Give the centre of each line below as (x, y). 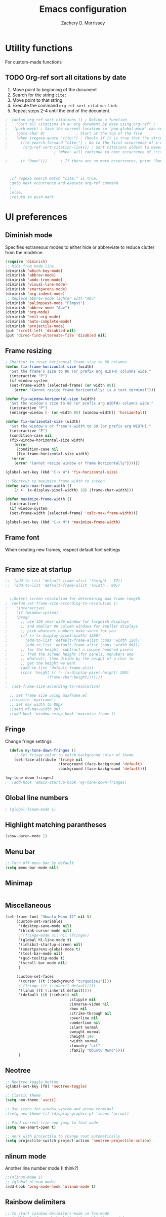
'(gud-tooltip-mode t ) (41, 958)
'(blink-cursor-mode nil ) (45, 931)
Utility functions (39, 48)
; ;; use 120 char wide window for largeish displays (67, 622)
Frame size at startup (39, 569)
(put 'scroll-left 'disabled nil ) (41, 331)
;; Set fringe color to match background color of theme (74, 755)
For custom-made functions (34, 62)
